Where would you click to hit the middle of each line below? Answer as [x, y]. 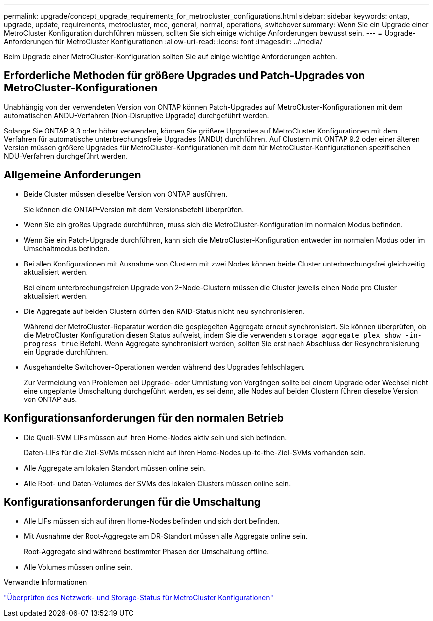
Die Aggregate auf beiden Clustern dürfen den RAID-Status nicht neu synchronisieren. [164, 311]
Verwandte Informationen [45, 582]
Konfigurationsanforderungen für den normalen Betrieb [144, 418]
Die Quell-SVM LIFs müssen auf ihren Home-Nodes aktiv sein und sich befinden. [155, 437]
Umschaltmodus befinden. [67, 248]
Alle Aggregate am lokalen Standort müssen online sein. [115, 468]
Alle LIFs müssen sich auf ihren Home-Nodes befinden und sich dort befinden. [152, 521]
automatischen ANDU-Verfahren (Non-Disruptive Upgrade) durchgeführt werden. [137, 115]
